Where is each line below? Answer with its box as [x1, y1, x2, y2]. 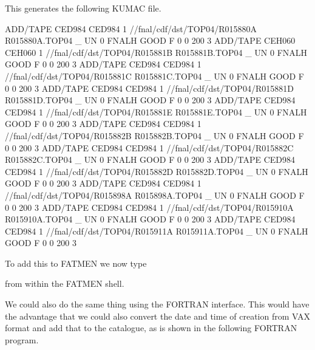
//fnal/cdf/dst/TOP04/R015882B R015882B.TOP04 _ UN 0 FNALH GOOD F [5, 129, 304, 142]
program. [5, 333, 39, 346]
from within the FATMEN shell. [5, 277, 124, 290]
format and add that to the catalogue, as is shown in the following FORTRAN [5, 321, 297, 334]
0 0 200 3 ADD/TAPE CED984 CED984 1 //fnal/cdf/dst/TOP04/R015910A [5, 201, 294, 213]
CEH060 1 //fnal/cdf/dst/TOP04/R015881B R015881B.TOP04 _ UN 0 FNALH [5, 46, 308, 58]
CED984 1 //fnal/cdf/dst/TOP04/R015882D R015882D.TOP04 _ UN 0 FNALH [5, 165, 308, 177]
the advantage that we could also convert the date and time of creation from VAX [5, 309, 310, 322]
